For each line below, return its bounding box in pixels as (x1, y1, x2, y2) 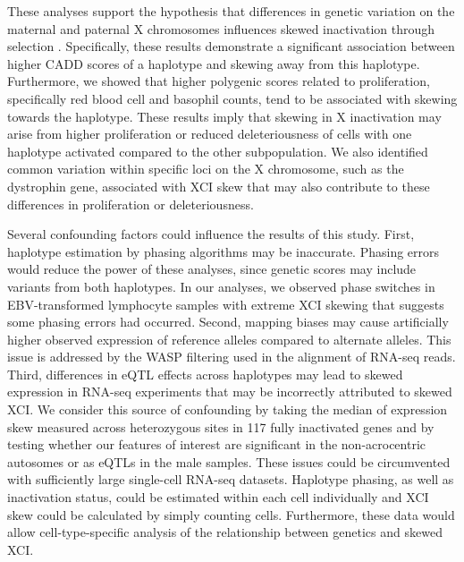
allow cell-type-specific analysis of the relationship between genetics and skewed (7, 523, 443, 541)
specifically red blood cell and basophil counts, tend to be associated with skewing (7, 89, 458, 107)
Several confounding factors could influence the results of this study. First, (7, 225, 415, 243)
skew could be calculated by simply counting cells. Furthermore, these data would (7, 505, 455, 524)
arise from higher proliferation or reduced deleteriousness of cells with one (7, 124, 412, 143)
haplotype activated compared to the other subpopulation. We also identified (7, 141, 428, 160)
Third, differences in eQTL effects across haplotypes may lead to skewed (7, 364, 403, 383)
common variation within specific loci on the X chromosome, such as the (7, 159, 404, 178)
